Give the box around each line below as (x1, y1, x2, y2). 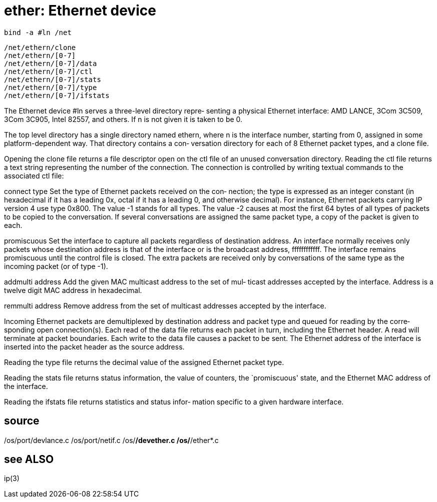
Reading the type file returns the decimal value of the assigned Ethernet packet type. (4, 357, 284, 366)
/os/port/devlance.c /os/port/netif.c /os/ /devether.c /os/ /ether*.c (4, 435, 219, 444)
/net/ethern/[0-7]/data (4, 59, 97, 67)
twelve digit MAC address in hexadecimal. (4, 285, 142, 294)
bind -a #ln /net (4, 28, 72, 36)
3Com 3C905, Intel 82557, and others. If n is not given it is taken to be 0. (4, 114, 243, 123)
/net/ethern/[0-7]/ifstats (4, 91, 110, 99)
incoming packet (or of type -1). (4, 261, 108, 270)
